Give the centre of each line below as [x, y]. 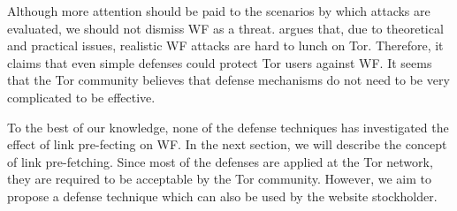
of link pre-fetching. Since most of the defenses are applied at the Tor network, [220, 161]
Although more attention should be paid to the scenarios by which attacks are [219, 11]
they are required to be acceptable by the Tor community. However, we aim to [220, 179]
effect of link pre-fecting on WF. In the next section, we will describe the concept [227, 144]
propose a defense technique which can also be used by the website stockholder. [222, 196]
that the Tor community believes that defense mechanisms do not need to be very [228, 80]
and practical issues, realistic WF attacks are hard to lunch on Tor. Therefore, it [225, 45]
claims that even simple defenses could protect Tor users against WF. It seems [220, 62]
